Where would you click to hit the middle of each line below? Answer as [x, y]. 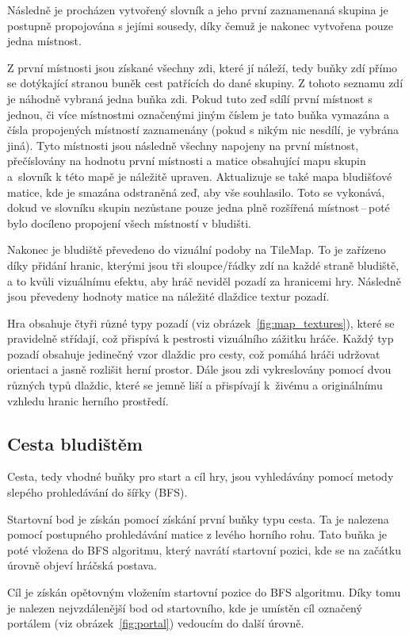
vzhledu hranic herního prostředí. [88, 400]
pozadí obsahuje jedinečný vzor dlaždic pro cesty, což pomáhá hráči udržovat [194, 353]
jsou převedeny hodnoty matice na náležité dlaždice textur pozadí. [168, 296]
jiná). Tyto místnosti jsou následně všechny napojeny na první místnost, [183, 145]
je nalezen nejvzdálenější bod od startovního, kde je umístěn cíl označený [185, 607]
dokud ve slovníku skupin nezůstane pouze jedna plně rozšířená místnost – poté [199, 207]
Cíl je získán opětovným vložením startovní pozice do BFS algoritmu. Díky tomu [204, 592]
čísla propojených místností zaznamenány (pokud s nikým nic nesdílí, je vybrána [203, 130]
